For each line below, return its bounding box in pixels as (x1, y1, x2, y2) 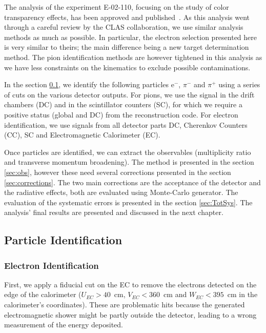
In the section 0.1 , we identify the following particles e (4, 79, 174, 90)
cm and (163, 289, 187, 300)
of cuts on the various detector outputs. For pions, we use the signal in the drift (4, 89, 255, 100)
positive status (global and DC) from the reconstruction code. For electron (4, 109, 238, 120)
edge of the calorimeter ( (4, 289, 81, 300)
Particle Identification (4, 232, 122, 248)
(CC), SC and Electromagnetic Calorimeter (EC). (4, 129, 160, 140)
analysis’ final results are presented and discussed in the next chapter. (4, 207, 223, 218)
